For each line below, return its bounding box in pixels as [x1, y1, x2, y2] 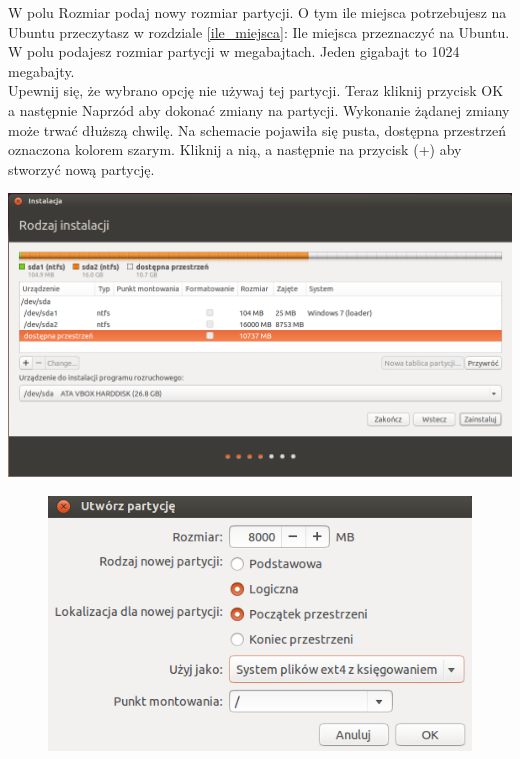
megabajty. [8, 60, 75, 81]
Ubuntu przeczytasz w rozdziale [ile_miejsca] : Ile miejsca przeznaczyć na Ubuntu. [8, 21, 510, 42]
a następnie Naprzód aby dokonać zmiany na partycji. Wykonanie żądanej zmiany [8, 99, 510, 120]
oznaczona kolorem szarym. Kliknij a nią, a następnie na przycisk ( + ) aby [8, 139, 462, 160]
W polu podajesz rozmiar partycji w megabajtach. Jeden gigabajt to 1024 [8, 41, 460, 62]
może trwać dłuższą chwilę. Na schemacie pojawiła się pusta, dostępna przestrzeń [8, 119, 506, 140]
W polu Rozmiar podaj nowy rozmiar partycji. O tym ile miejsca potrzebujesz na [8, 2, 507, 22]
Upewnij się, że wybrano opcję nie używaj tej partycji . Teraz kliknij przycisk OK [8, 80, 504, 101]
